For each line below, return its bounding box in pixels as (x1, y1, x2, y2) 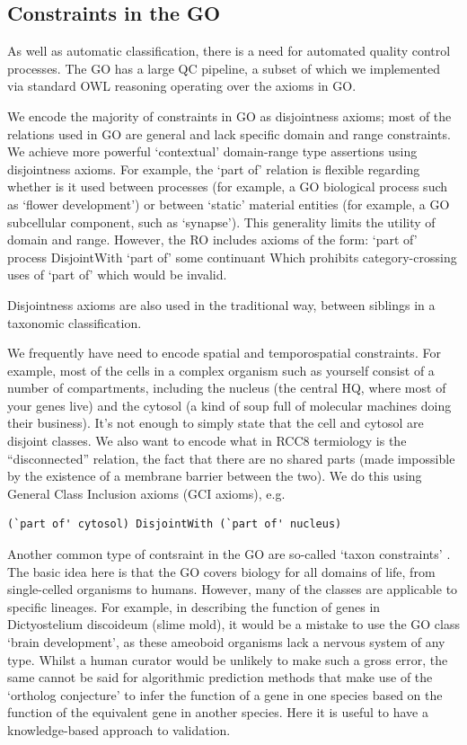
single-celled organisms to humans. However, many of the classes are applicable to (7, 580, 458, 599)
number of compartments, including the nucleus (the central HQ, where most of (7, 378, 446, 397)
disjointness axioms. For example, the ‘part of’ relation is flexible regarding (7, 159, 420, 178)
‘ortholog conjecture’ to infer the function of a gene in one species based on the (7, 685, 443, 704)
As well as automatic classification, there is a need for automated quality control (7, 41, 451, 60)
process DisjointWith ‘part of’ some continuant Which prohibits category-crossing (7, 247, 457, 266)
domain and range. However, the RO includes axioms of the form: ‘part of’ (7, 230, 418, 249)
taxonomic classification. (7, 313, 142, 332)
